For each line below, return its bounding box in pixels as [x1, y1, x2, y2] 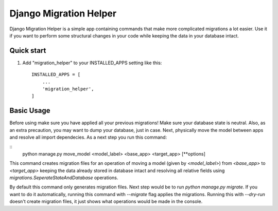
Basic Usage [9, 106, 50, 115]
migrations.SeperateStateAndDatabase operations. [9, 175, 118, 181]
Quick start [9, 46, 46, 55]
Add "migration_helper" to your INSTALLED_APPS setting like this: [22, 60, 162, 66]
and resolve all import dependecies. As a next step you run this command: [9, 134, 167, 141]
